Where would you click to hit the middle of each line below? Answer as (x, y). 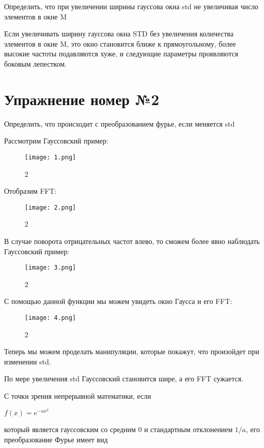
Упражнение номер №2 (82, 99)
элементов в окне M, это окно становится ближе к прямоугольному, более (120, 43)
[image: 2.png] (50, 207)
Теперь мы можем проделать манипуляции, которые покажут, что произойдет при (132, 351)
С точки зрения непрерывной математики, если (78, 396)
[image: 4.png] (50, 318)
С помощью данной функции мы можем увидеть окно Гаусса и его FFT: (118, 301)
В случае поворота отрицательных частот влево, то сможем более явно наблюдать (132, 241)
